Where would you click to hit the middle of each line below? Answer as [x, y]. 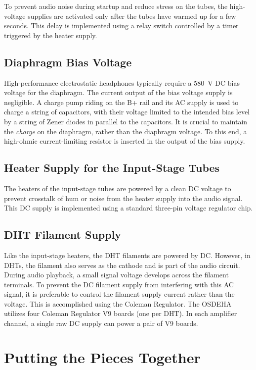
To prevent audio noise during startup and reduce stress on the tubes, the [116, 6]
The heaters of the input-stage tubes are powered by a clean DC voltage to [118, 188]
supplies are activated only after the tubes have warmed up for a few [132, 16]
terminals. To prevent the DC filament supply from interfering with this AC [119, 284]
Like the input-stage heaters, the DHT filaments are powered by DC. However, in [127, 255]
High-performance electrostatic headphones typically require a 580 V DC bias [122, 82]
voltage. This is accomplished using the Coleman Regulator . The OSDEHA [118, 303]
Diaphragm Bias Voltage [68, 62]
